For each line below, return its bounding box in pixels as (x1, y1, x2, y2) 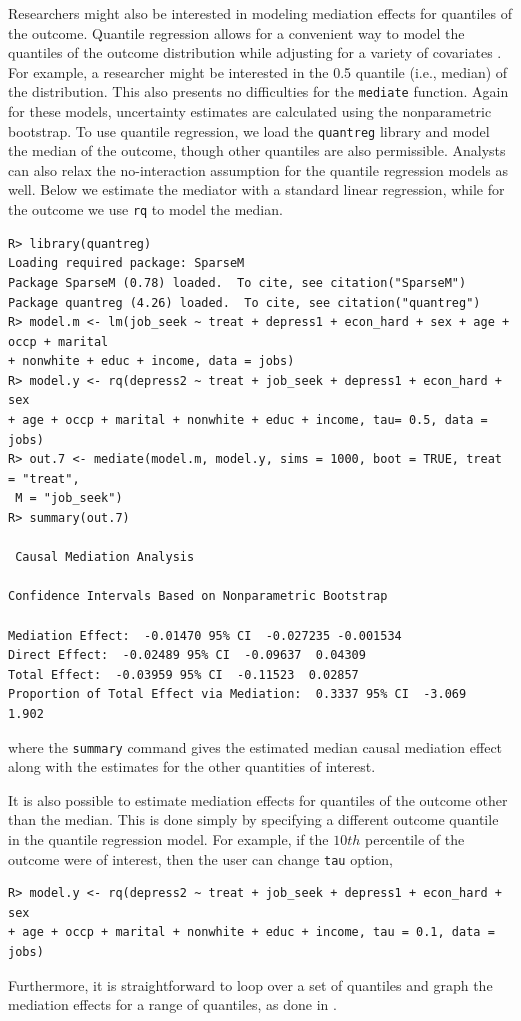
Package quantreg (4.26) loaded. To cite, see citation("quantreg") (8, 295, 481, 310)
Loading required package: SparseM (8, 256, 245, 271)
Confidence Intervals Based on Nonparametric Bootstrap (8, 589, 388, 604)
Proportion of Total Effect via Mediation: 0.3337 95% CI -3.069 (8, 687, 467, 702)
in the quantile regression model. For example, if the (8, 829, 329, 849)
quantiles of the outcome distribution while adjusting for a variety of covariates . (8, 42, 502, 63)
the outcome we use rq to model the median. (8, 199, 283, 220)
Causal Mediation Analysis (15, 550, 195, 565)
